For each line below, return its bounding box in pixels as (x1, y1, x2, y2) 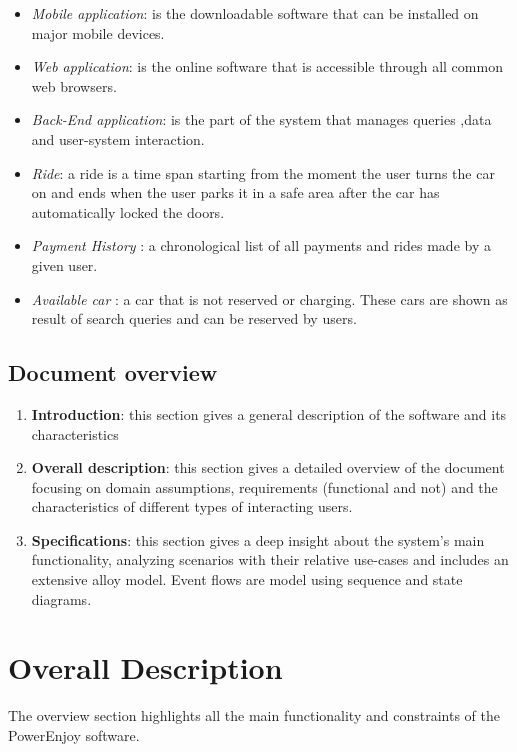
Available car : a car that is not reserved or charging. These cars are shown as (31, 288, 508, 309)
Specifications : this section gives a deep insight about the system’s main (31, 529, 485, 550)
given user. (31, 254, 98, 275)
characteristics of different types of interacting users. (31, 496, 353, 517)
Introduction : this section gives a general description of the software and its (31, 403, 507, 424)
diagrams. (31, 588, 92, 609)
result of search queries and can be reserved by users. (31, 308, 357, 329)
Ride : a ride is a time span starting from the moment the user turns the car (31, 162, 495, 183)
